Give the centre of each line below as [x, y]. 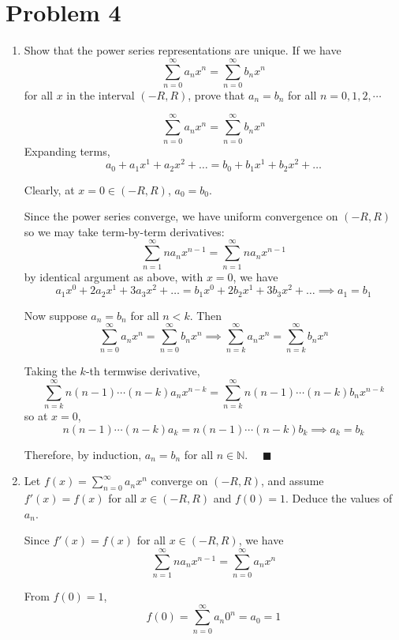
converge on [179, 481]
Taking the [50, 371]
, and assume [293, 481]
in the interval [101, 94]
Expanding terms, [67, 151]
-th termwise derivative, [143, 371]
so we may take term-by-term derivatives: [124, 231]
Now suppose [56, 315]
